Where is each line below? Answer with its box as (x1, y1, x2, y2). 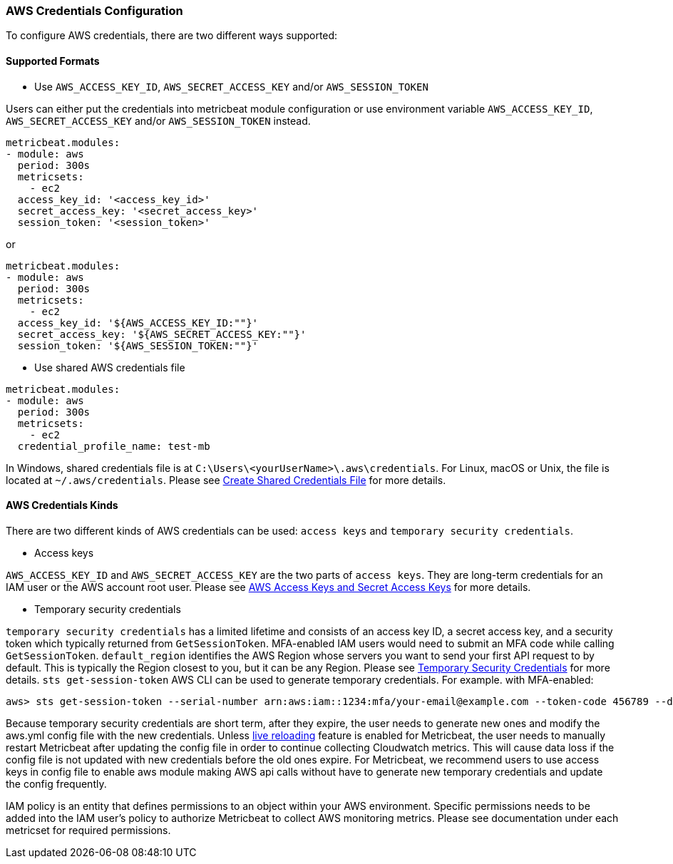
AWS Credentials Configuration (6, 4, 183, 18)
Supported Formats (6, 54, 100, 67)
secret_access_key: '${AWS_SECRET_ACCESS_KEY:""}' (17, 328, 307, 340)
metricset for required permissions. (6, 823, 171, 836)
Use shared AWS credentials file (34, 361, 185, 374)
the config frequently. (6, 777, 107, 790)
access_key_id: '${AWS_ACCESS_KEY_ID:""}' (17, 317, 259, 329)
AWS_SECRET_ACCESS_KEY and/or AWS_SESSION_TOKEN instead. (6, 114, 311, 127)
